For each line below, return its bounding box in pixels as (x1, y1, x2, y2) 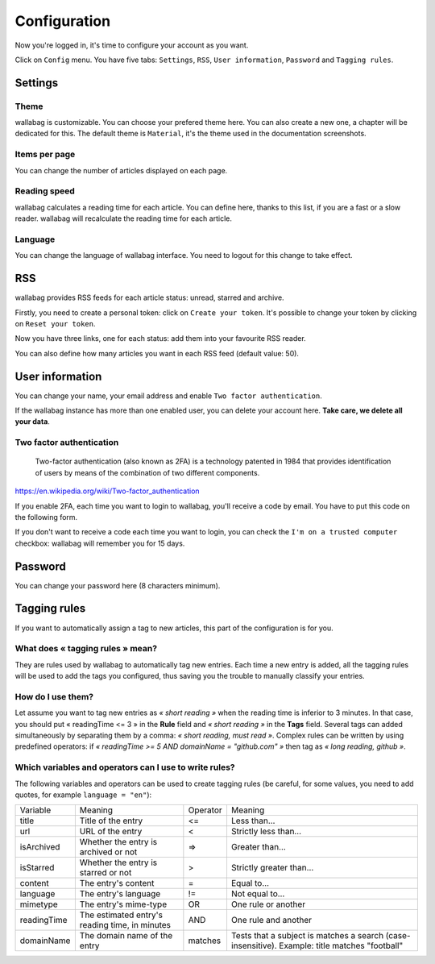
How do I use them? (14, 691, 94, 702)
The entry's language (79, 888, 161, 900)
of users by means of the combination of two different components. (35, 467, 260, 477)
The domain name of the (79, 930, 173, 941)
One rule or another (230, 899, 306, 910)
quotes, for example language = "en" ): (14, 790, 152, 800)
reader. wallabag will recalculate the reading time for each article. (14, 214, 233, 223)
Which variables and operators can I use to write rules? (14, 762, 235, 773)
